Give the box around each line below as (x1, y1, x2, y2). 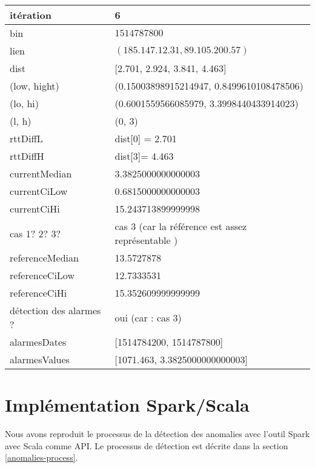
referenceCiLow (10, 268, 75, 282)
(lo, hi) (10, 96, 39, 110)
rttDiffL (10, 131, 43, 145)
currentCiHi (10, 202, 60, 216)
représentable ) (114, 233, 178, 247)
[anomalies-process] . (5, 451, 78, 464)
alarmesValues (10, 352, 70, 366)
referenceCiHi (10, 286, 67, 300)
